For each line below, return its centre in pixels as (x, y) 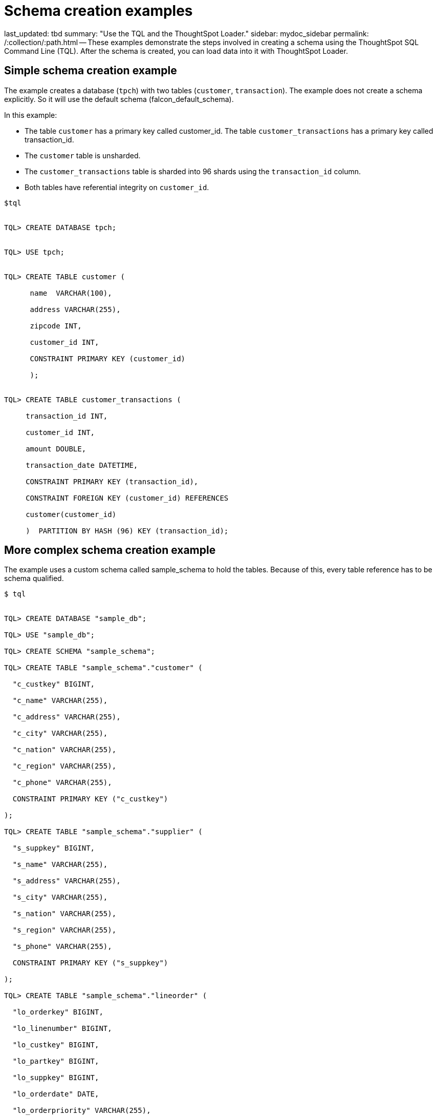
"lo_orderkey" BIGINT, (58, 1012)
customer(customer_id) (71, 514)
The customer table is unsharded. (83, 155)
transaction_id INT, (67, 416)
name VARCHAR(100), (71, 293)
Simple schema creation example (91, 71)
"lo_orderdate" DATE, (56, 1094)
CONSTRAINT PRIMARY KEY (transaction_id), (112, 481)
